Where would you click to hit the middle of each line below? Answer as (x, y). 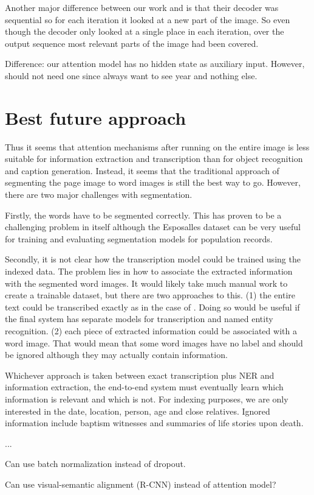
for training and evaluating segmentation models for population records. (139, 238)
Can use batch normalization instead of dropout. (95, 464)
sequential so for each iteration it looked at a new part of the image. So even (148, 19)
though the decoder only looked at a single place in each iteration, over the (145, 31)
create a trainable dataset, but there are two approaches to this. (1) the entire (150, 295)
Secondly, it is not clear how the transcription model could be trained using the (153, 259)
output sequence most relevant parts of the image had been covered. (132, 43)
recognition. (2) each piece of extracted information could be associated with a (151, 331)
